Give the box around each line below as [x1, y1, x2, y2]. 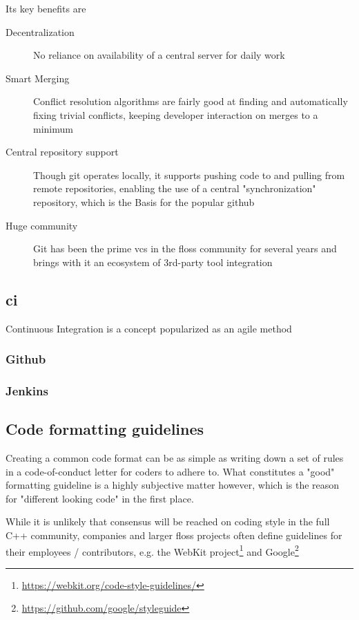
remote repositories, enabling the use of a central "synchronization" [33, 181, 316, 196]
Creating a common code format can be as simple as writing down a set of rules [6, 451, 344, 464]
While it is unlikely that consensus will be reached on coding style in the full [6, 514, 330, 529]
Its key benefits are [6, 1, 86, 15]
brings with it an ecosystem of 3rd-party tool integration [33, 254, 273, 269]
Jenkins [6, 382, 48, 399]
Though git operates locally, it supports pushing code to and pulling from [33, 167, 345, 182]
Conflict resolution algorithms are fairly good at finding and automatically [33, 94, 348, 109]
